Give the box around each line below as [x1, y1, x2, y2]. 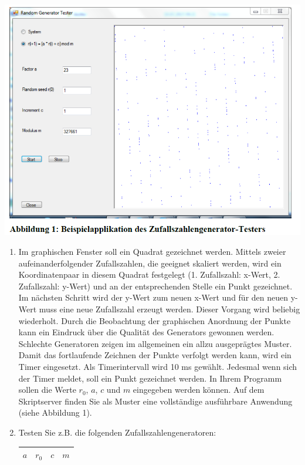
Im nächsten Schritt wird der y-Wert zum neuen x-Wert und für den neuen [18, 291, 289, 304]
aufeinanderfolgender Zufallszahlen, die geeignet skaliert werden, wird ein [18, 257, 282, 269]
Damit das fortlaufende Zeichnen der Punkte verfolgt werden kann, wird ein [18, 349, 292, 361]
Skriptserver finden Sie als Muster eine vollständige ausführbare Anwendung [18, 395, 293, 407]
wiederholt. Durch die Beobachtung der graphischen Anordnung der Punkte [18, 314, 291, 326]
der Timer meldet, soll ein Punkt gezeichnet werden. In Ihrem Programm [18, 372, 282, 384]
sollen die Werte [18, 383, 76, 396]
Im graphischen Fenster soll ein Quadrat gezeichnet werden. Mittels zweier [18, 245, 286, 258]
